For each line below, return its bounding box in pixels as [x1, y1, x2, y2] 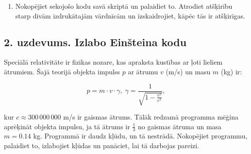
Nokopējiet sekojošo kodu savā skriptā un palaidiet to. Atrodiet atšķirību [15, 1, 233, 11]
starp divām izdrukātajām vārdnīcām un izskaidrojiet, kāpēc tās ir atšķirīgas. [15, 10, 245, 20]
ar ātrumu [128, 66, 158, 76]
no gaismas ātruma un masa [137, 121, 222, 131]
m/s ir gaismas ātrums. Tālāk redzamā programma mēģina [63, 112, 238, 122]
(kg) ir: [221, 66, 242, 76]
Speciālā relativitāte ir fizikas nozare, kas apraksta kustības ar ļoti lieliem [4, 57, 223, 67]
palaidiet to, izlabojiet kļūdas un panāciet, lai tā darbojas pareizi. [4, 140, 200, 151]
